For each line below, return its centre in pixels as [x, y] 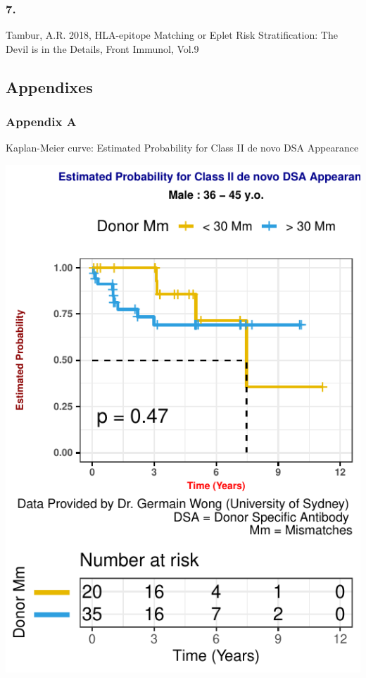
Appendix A [41, 122]
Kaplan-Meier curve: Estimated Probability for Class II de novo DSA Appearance [182, 148]
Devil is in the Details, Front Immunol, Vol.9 [102, 48]
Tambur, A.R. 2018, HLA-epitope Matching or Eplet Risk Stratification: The [172, 35]
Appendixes [49, 86]
